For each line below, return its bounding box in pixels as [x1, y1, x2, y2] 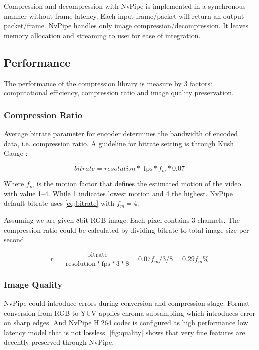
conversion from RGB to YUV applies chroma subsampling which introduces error [4, 307, 255, 318]
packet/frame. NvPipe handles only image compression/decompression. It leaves [4, 20, 248, 31]
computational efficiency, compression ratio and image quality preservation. [4, 87, 234, 98]
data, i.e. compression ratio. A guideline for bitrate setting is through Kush [4, 138, 234, 148]
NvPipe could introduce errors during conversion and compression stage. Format [4, 298, 250, 308]
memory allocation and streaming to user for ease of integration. [4, 30, 201, 40]
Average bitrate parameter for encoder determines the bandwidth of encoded [4, 128, 238, 138]
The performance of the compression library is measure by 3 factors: [4, 78, 212, 88]
